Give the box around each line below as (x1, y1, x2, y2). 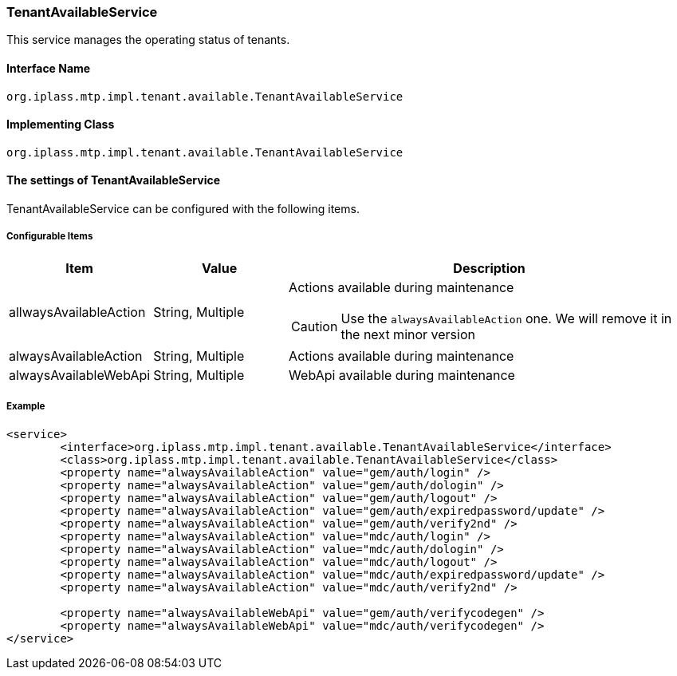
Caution (291, 318, 338, 334)
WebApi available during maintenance (289, 366, 515, 383)
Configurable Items (6, 231, 93, 243)
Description (453, 259, 525, 276)
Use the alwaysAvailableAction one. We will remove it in (340, 310, 672, 326)
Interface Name (6, 61, 91, 75)
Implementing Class (6, 117, 115, 132)
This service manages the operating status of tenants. (6, 33, 290, 47)
